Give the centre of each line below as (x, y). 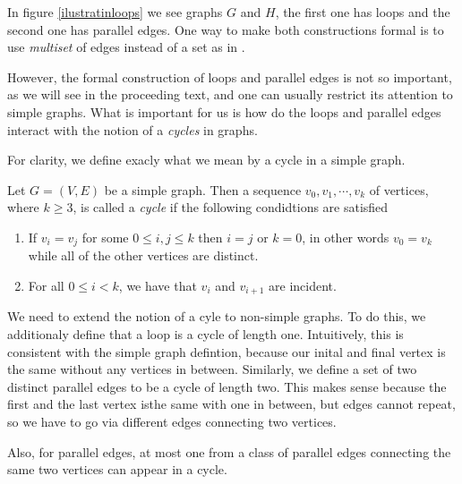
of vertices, (399, 189)
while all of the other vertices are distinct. (143, 255)
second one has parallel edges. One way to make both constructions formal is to (226, 29)
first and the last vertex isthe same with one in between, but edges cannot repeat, (231, 404)
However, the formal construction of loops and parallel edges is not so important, (230, 76)
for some (105, 237)
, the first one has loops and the (363, 12)
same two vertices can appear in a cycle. (117, 469)
